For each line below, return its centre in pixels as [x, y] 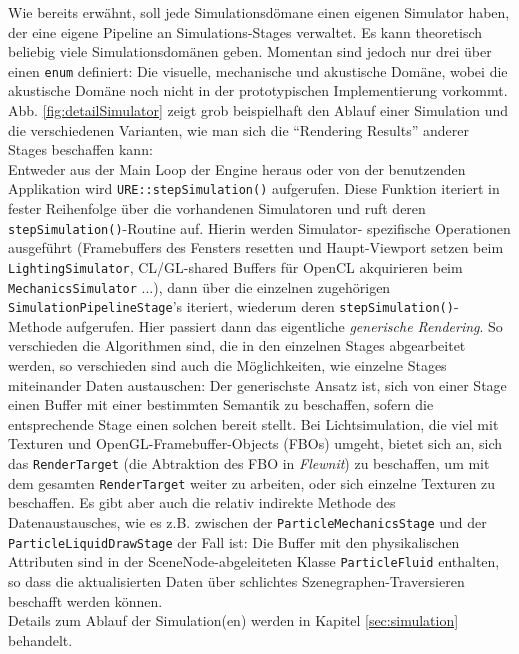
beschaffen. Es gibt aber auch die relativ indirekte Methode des [202, 502]
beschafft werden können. [85, 600]
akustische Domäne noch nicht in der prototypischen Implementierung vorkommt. [258, 90]
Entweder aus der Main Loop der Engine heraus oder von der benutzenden [237, 168]
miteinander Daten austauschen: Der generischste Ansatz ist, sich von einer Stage [257, 384]
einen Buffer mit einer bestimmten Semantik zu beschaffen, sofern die [221, 404]
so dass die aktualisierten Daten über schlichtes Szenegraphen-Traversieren [236, 580]
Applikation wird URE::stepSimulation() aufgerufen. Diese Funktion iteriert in [254, 188]
